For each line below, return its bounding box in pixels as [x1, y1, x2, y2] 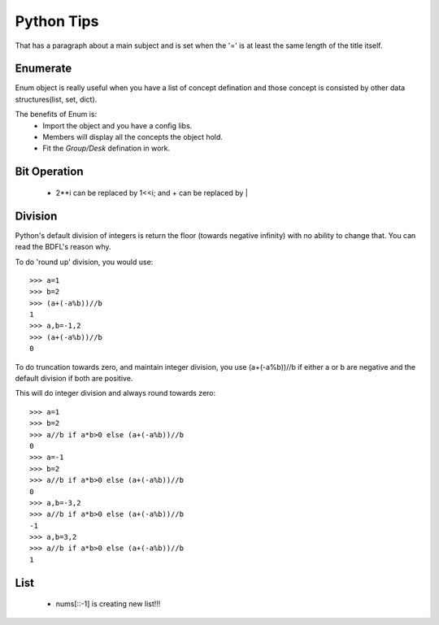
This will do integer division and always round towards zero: [15, 388, 216, 398]
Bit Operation [15, 165, 84, 179]
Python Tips [15, 12, 99, 30]
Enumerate [15, 62, 72, 76]
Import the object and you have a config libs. [42, 120, 193, 130]
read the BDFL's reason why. [15, 242, 111, 252]
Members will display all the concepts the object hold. [42, 132, 224, 142]
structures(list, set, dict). [15, 94, 98, 104]
